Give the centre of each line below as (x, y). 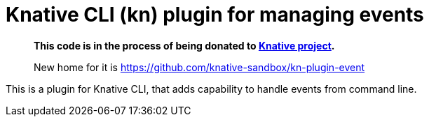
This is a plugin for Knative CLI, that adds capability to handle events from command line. (211, 89)
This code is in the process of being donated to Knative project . (184, 45)
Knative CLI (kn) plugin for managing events (215, 15)
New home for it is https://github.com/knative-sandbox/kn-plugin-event (199, 67)
